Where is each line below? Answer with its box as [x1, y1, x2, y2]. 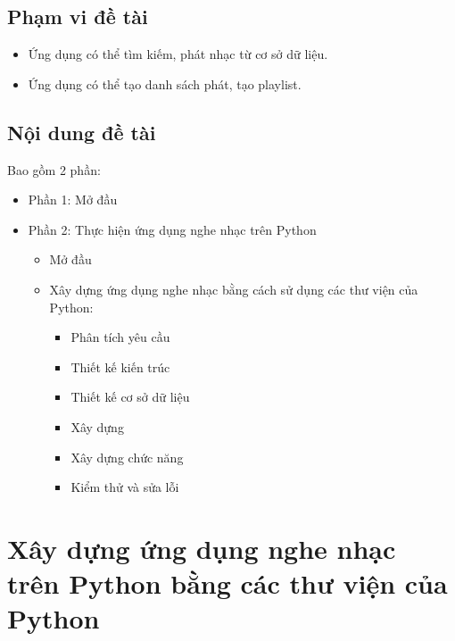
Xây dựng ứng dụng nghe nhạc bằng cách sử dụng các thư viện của [49, 279, 418, 298]
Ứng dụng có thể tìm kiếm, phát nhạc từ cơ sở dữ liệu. [28, 45, 328, 63]
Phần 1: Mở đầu [28, 190, 118, 209]
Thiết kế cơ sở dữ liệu [70, 387, 190, 406]
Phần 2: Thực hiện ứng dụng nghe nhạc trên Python [28, 220, 317, 238]
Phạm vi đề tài [7, 3, 148, 30]
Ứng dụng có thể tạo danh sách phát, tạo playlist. [28, 74, 302, 93]
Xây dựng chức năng [70, 447, 184, 466]
